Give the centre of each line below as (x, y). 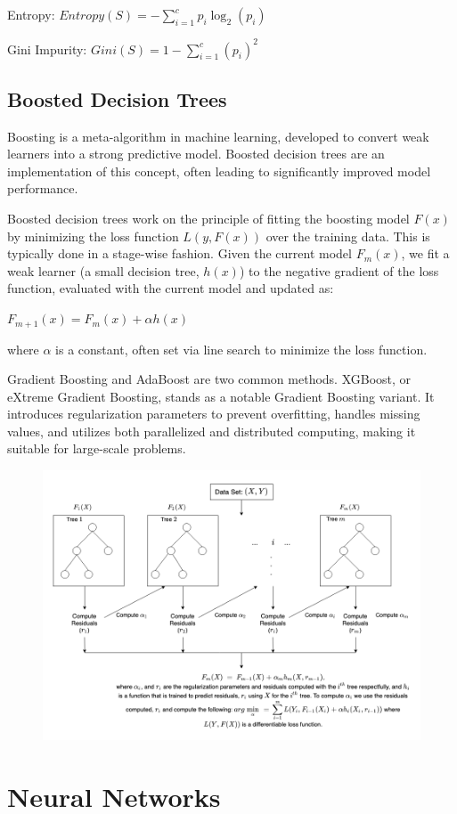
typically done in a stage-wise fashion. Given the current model (180, 253)
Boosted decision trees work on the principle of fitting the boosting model (208, 219)
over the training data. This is (348, 236)
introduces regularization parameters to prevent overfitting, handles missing (214, 414)
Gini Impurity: (47, 49)
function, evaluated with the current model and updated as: (171, 288)
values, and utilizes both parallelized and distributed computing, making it (212, 431)
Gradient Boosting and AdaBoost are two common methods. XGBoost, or (209, 379)
